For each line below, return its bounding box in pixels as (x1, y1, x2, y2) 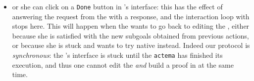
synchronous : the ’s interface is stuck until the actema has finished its (12, 50, 223, 60)
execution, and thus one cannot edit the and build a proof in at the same (12, 59, 234, 70)
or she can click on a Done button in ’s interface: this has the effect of (12, 1, 223, 11)
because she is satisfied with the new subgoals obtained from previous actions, (12, 30, 249, 40)
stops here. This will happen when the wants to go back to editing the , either (12, 21, 250, 31)
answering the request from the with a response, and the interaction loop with (12, 11, 250, 21)
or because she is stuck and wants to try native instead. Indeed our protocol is (12, 40, 250, 50)
